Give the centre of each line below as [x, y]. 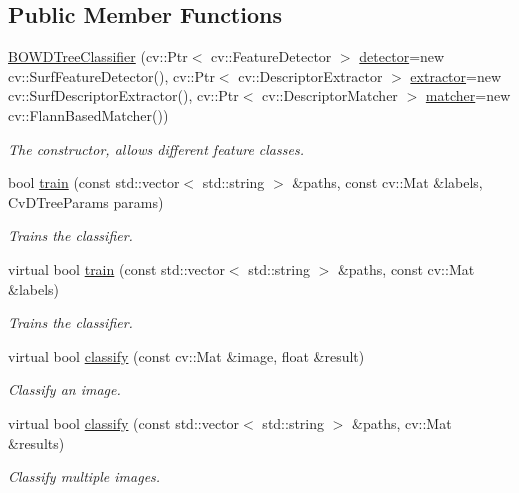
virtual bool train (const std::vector [116, 268]
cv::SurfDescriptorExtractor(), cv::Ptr [123, 95]
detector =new [402, 56]
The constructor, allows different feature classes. [156, 148]
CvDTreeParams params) [86, 201]
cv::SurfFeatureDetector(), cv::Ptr [111, 75]
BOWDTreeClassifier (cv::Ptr [98, 56]
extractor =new [456, 75]
